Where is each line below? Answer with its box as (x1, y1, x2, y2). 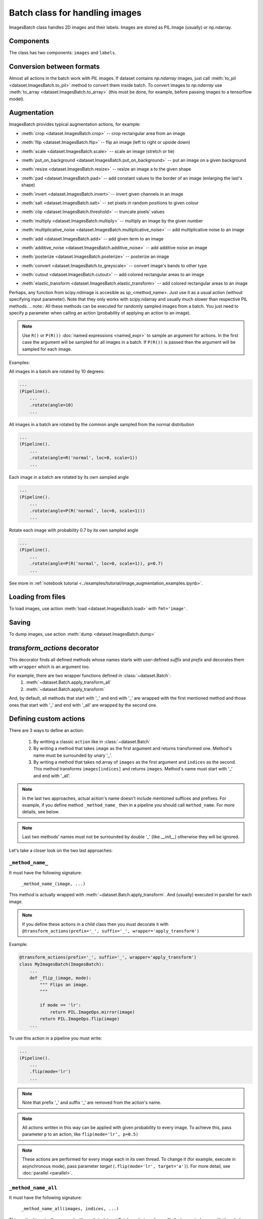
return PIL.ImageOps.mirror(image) (50, 1009, 135, 1015)
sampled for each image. (22, 346, 73, 352)
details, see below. (22, 809, 59, 815)
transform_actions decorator (9, 644, 99, 652)
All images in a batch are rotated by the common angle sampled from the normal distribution (9, 421, 194, 427)
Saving (9, 618, 31, 627)
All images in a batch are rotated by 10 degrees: (9, 369, 105, 374)
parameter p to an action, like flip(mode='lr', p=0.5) (22, 1131, 139, 1137)
